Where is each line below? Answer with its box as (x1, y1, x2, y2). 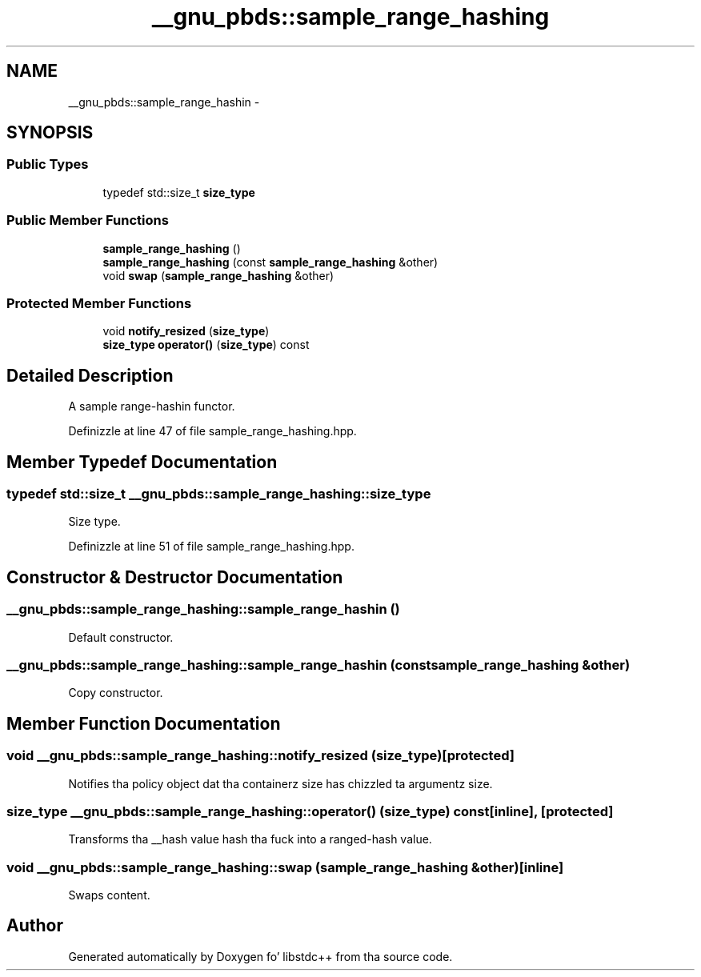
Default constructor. (68, 630, 174, 644)
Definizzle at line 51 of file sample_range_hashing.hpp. (68, 539, 355, 554)
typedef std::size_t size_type (102, 185, 255, 199)
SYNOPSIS (6, 122, 94, 143)
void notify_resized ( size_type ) (102, 324, 270, 338)
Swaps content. (68, 888, 150, 903)
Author (6, 915, 63, 936)
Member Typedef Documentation (6, 451, 278, 472)
